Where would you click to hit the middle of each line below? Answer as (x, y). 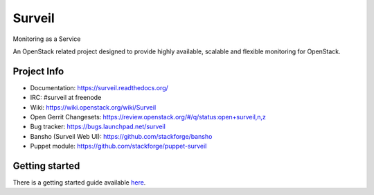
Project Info (38, 71)
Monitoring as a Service (47, 39)
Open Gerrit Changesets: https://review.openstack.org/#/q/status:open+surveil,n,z (148, 117)
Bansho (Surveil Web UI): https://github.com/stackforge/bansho (121, 136)
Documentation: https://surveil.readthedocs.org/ (99, 87)
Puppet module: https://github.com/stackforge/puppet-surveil (118, 146)
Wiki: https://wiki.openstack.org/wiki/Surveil (93, 107)
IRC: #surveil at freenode (66, 98)
